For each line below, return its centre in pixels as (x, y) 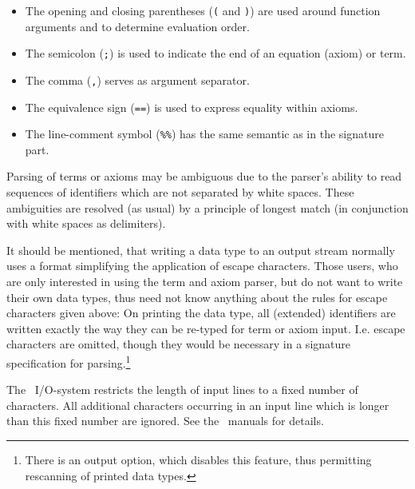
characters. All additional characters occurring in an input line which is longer (198, 405)
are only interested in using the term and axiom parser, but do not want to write (205, 282)
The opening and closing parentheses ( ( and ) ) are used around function (203, 10)
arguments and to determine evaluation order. (137, 26)
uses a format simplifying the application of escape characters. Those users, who (202, 266)
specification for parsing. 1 (69, 362)
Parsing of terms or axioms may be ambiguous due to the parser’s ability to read (204, 176)
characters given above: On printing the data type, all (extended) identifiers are (201, 313)
